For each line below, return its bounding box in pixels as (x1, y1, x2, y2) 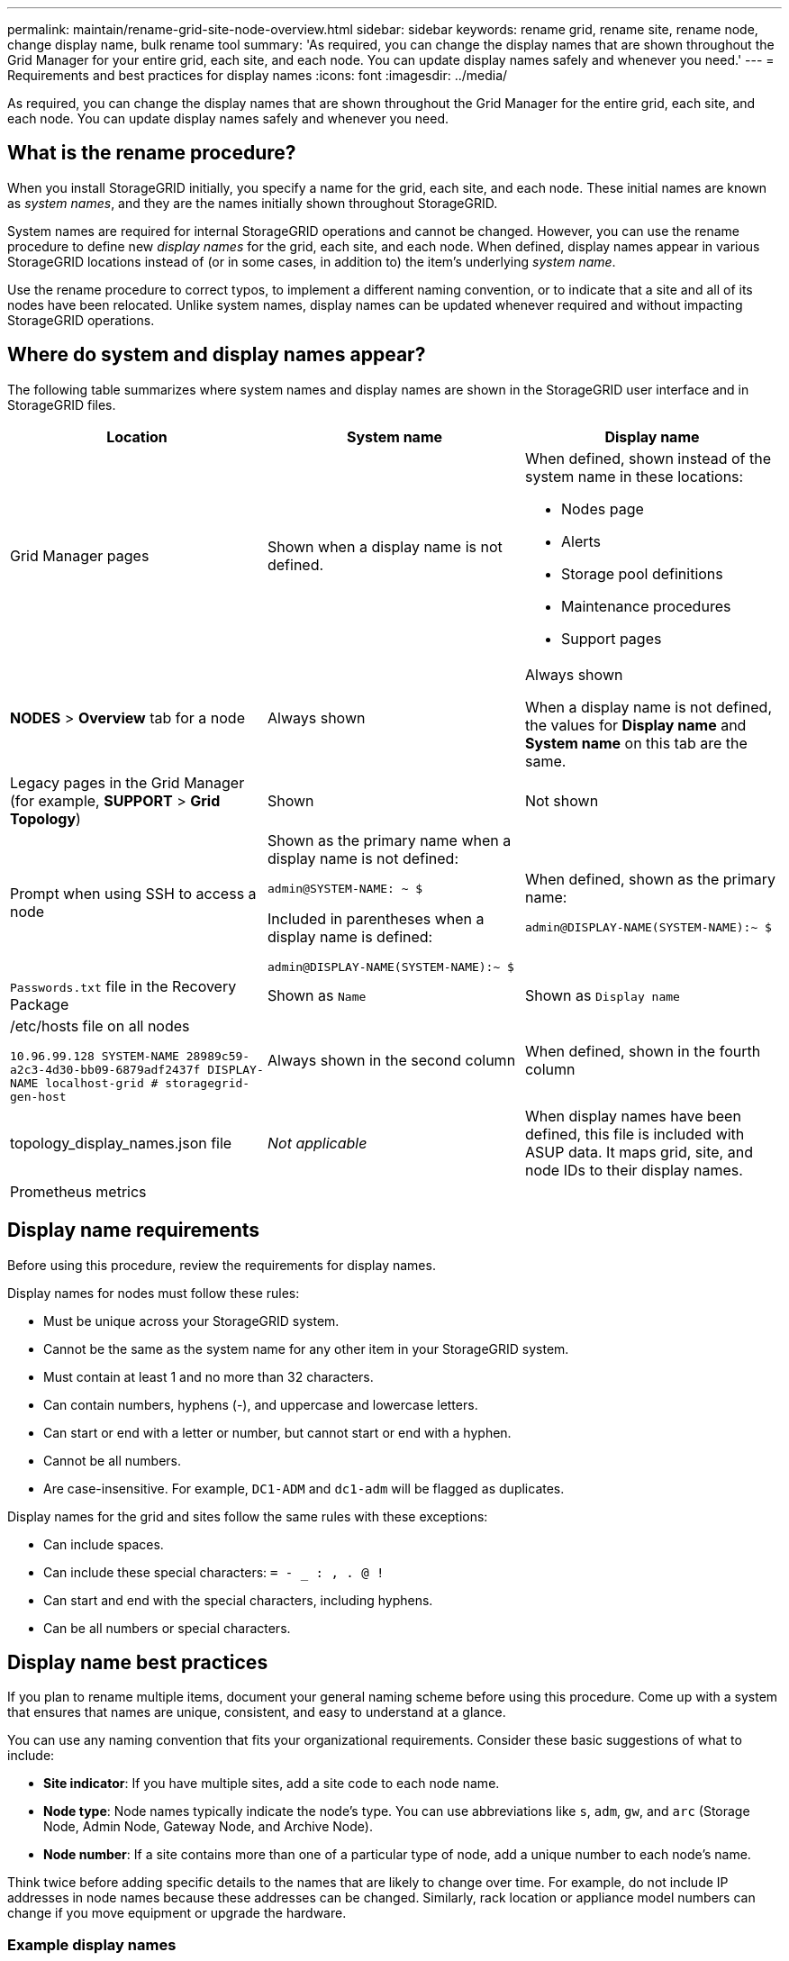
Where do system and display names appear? (7, 343, 426, 367)
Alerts (560, 531, 602, 550)
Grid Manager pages (10, 546, 150, 565)
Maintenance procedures (560, 596, 731, 615)
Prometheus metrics (10, 1182, 147, 1201)
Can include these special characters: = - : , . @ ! (43, 1564, 385, 1580)
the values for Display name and (524, 715, 747, 734)
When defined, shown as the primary (524, 870, 775, 889)
